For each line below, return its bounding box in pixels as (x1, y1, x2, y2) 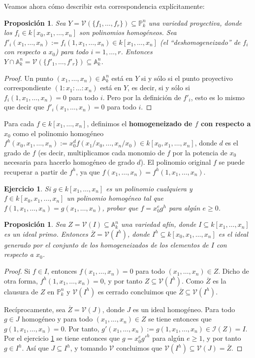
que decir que (4, 102, 44, 112)
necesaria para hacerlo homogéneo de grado (4, 157, 135, 167)
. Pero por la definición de (102, 92, 181, 102)
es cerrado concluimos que (97, 286, 177, 296)
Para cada (4, 118, 34, 128)
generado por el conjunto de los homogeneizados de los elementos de (4, 239, 209, 250)
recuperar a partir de (4, 166, 67, 177)
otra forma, (4, 275, 38, 286)
